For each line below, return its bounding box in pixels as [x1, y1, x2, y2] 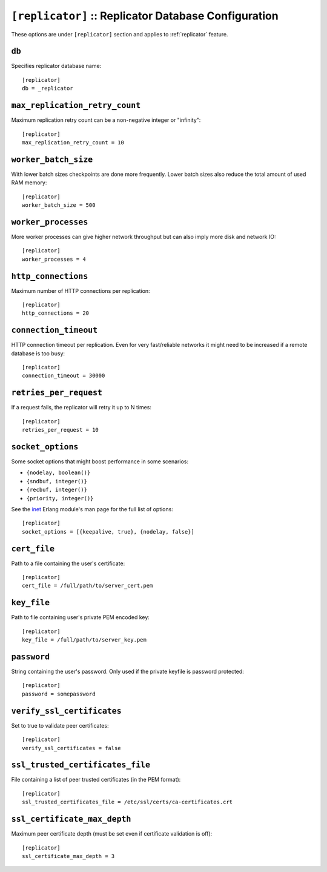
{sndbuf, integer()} [26, 478, 88, 485]
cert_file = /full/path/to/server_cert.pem [22, 582, 153, 589]
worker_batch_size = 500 [22, 202, 96, 209]
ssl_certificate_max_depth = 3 [22, 853, 115, 859]
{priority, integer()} [26, 495, 94, 501]
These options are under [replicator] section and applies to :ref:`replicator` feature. [11, 30, 228, 38]
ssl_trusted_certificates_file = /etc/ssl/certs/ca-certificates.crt [22, 799, 233, 806]
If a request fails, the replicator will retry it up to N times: [11, 404, 151, 411]
